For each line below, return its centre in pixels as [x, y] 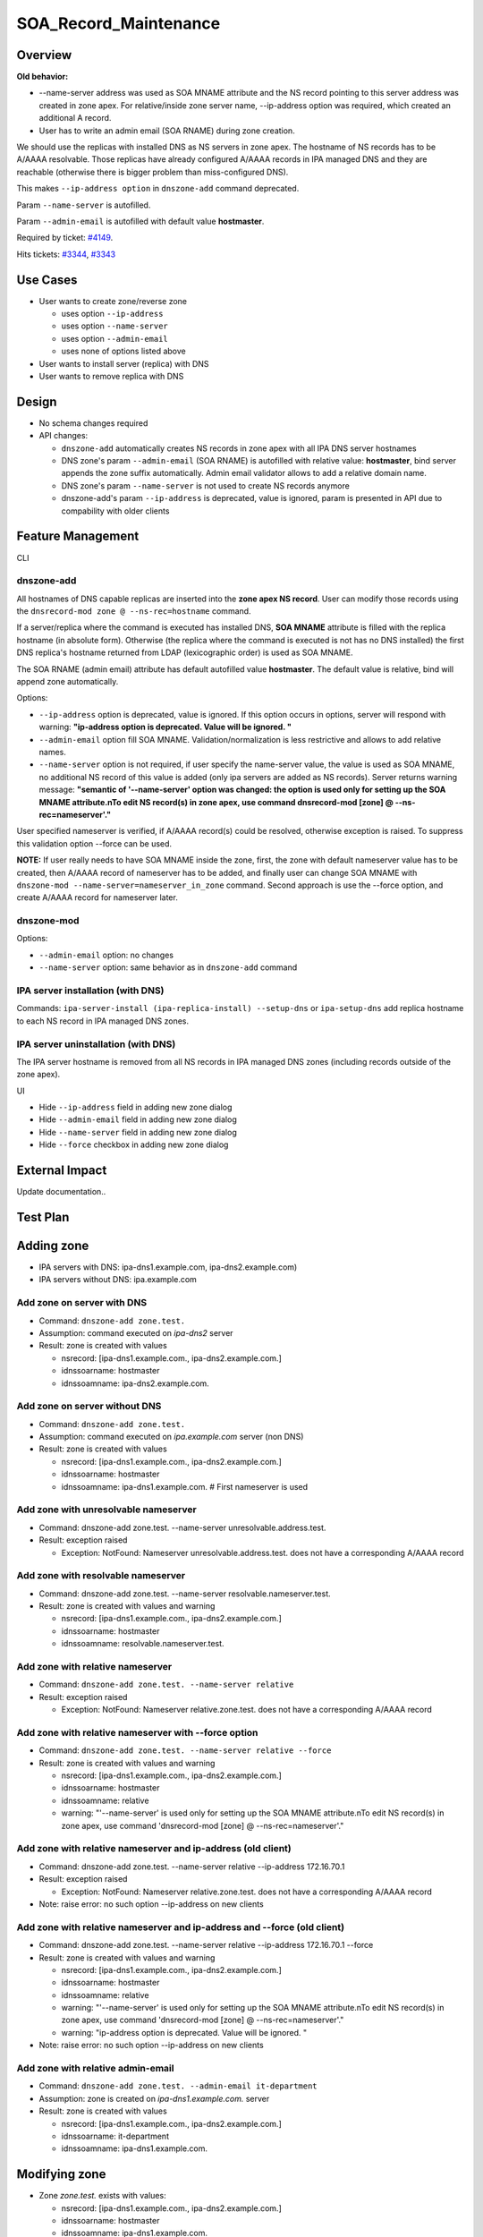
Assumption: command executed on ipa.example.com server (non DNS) [171, 1437]
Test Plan [43, 1217]
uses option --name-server [115, 326]
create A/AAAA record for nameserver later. [97, 897]
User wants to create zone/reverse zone [113, 301]
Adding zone [53, 1245]
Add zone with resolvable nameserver [101, 1576]
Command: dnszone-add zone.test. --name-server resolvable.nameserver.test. [185, 1594]
